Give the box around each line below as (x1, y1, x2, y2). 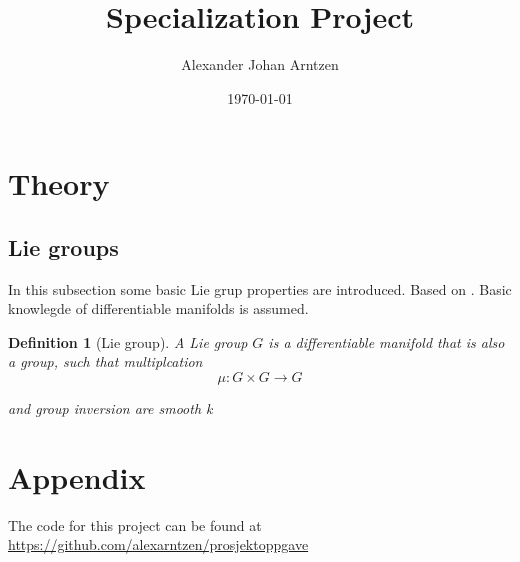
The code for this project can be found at (8, 514, 262, 535)
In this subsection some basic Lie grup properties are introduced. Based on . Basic (8, 278, 512, 299)
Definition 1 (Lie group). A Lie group (8, 331, 248, 352)
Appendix (8, 456, 146, 497)
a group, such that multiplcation (8, 351, 203, 372)
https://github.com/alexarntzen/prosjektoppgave (8, 534, 309, 555)
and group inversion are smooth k (8, 398, 213, 419)
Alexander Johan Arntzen (181, 54, 339, 75)
